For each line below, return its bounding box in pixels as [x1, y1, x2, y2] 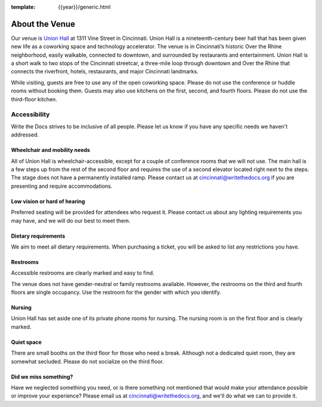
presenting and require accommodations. [11, 182, 113, 189]
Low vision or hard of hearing [11, 197, 85, 205]
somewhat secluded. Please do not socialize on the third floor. [11, 358, 164, 365]
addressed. [11, 131, 39, 138]
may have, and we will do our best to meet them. [11, 217, 131, 224]
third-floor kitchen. [11, 95, 58, 102]
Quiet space [11, 338, 42, 346]
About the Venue [11, 18, 76, 29]
